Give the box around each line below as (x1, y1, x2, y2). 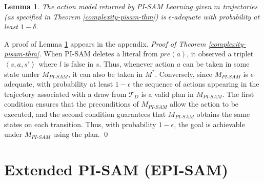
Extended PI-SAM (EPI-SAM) (4, 158, 228, 179)
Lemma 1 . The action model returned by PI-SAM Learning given (4, 1, 212, 11)
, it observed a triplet (187, 48, 254, 59)
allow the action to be (170, 98, 239, 109)
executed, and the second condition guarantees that (4, 108, 166, 119)
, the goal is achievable (174, 118, 245, 129)
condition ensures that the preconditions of (4, 98, 139, 109)
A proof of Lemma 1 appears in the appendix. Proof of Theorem (4, 38, 206, 49)
